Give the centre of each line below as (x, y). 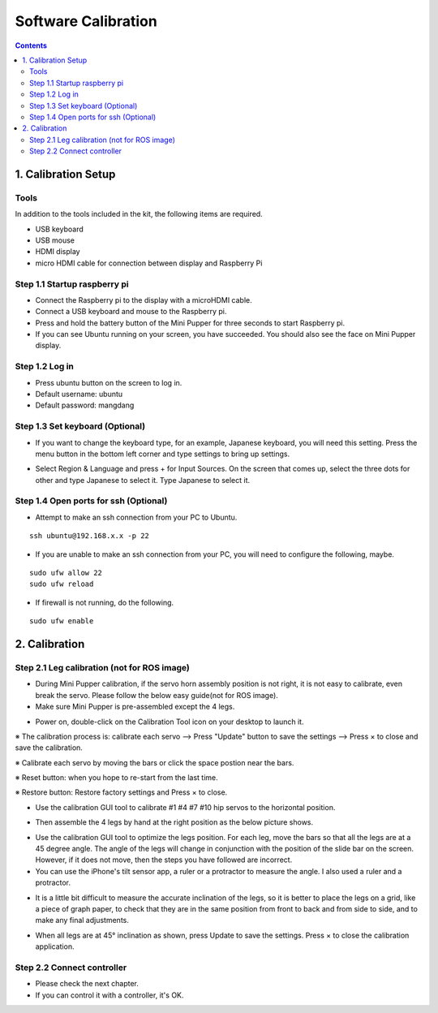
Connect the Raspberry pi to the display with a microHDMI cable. (144, 300)
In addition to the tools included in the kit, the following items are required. (139, 214)
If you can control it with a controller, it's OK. (109, 995)
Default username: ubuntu (79, 394)
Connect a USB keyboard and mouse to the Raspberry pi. (131, 312)
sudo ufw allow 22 (66, 573)
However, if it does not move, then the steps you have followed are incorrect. (164, 860)
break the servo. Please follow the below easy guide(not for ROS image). (157, 695)
